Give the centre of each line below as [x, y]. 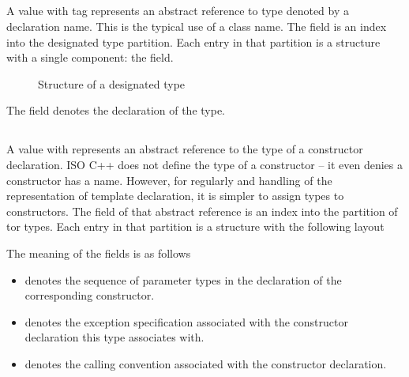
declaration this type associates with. [114, 337]
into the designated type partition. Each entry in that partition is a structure [193, 41]
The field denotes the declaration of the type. [116, 110]
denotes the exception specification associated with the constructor [186, 321]
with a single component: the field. [90, 57]
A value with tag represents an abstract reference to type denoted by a [178, 11]
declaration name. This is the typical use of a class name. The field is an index [197, 26]
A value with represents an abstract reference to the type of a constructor [185, 149]
